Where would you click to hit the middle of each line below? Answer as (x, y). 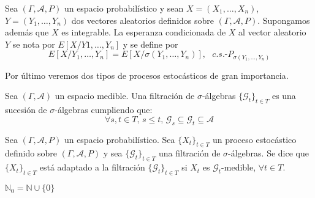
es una (284, 96)
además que (27, 32)
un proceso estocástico (254, 139)
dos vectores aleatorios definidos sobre (143, 20)
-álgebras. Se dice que (268, 153)
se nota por (34, 44)
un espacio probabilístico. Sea (120, 139)
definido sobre (31, 153)
